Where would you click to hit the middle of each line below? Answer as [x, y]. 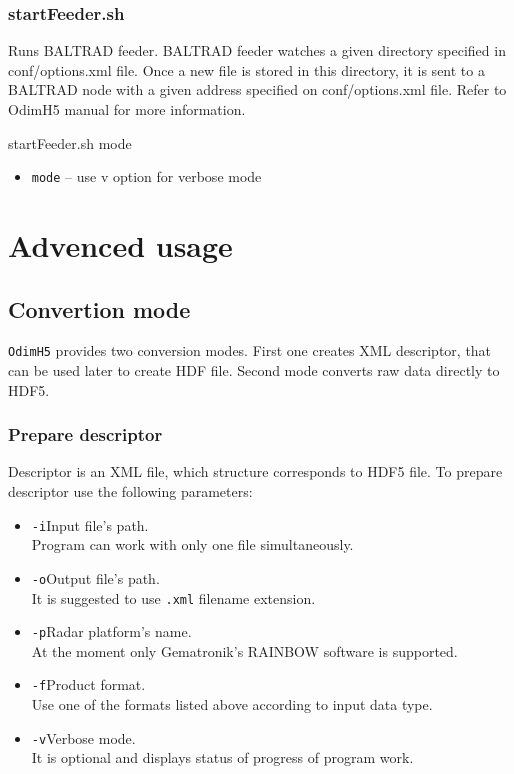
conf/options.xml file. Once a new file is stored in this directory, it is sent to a [246, 69]
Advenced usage [120, 245]
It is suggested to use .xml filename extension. [173, 597]
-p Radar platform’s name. [111, 631]
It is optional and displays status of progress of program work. [222, 757]
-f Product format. [88, 684]
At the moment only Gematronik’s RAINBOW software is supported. [244, 650]
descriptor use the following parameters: [130, 491]
